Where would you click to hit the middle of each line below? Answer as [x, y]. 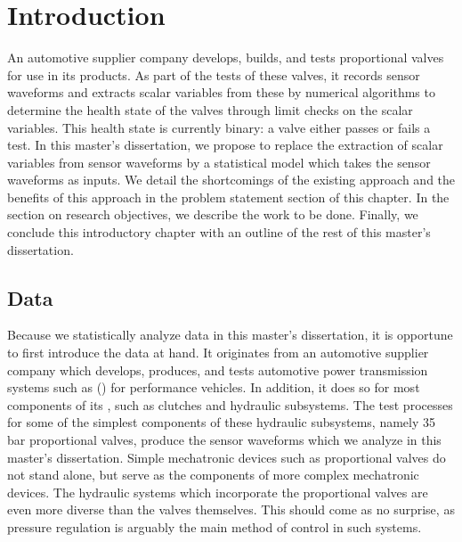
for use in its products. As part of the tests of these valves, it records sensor [214, 74]
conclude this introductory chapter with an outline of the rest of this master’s [219, 232]
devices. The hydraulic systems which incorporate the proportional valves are [218, 492]
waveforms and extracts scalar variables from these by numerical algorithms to [221, 92]
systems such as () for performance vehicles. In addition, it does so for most [214, 387]
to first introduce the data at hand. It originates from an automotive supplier [218, 353]
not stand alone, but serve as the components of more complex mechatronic [213, 475]
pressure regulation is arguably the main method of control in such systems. [215, 526]
